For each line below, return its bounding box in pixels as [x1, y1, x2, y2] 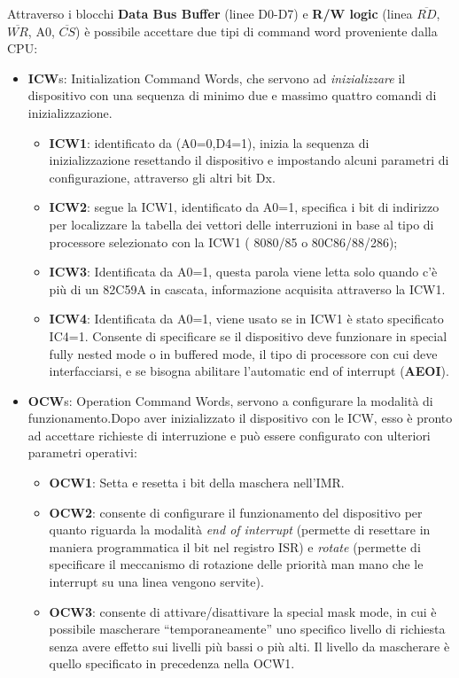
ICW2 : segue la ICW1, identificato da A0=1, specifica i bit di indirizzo [49, 198, 440, 216]
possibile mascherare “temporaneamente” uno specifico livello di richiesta [49, 620, 446, 638]
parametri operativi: [27, 443, 137, 462]
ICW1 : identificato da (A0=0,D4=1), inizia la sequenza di [49, 133, 370, 152]
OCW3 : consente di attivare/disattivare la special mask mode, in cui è [49, 602, 437, 620]
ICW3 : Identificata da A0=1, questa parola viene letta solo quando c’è [49, 262, 438, 281]
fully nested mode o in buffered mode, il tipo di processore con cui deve [49, 344, 438, 362]
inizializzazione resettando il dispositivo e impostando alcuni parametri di [49, 151, 449, 169]
